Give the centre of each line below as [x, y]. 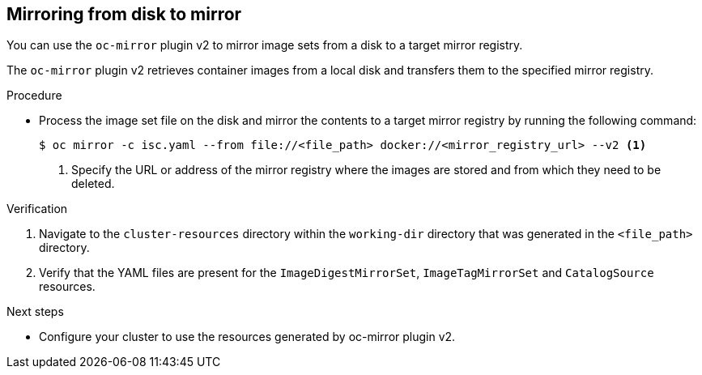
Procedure [34, 96]
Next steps [35, 312]
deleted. [93, 184]
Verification [37, 209]
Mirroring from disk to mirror [124, 14]
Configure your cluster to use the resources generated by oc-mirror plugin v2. [247, 337]
